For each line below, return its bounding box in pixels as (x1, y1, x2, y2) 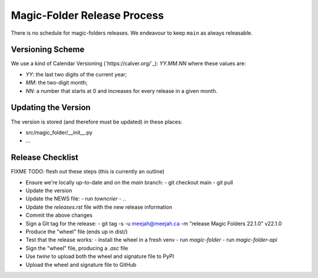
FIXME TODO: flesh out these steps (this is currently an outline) (11, 168, 165, 175)
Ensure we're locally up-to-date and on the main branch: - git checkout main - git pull (25, 179, 233, 186)
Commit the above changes (25, 212, 92, 219)
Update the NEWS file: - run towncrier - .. (25, 195, 126, 202)
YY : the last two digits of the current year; (25, 71, 127, 78)
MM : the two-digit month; (25, 79, 88, 86)
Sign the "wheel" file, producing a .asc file (25, 244, 128, 252)
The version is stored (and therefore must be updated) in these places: (11, 118, 183, 125)
